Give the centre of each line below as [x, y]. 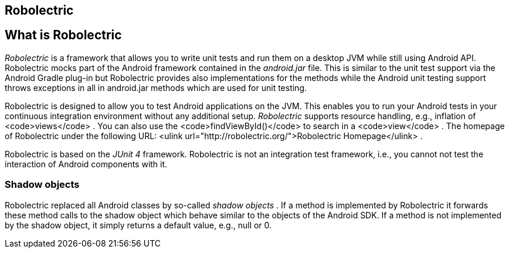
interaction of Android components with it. [86, 164]
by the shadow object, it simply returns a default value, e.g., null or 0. [138, 225]
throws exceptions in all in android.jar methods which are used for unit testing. [156, 87]
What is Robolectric [63, 35]
